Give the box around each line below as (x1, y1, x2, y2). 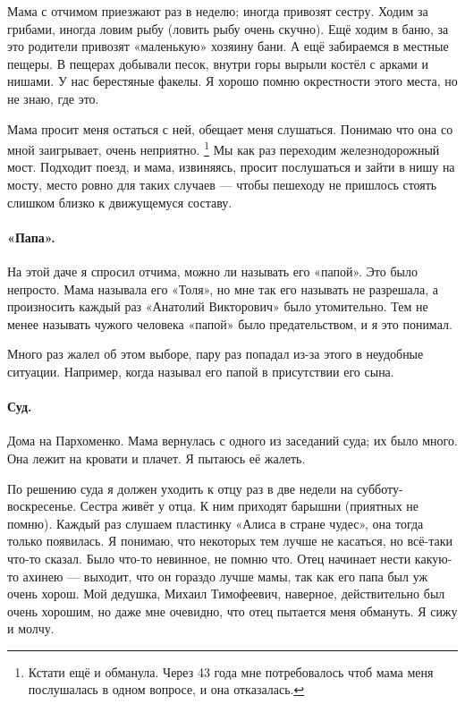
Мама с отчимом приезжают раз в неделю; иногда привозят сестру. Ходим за (7, 2, 428, 20)
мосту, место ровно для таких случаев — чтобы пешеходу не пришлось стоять (7, 175, 437, 193)
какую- (414, 548, 452, 567)
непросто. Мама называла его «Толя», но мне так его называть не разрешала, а (7, 279, 438, 298)
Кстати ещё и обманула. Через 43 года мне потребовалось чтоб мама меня (28, 662, 434, 681)
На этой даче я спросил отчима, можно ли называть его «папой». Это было (7, 261, 418, 280)
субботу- (357, 479, 403, 497)
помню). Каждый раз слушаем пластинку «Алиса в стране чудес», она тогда (7, 513, 424, 532)
